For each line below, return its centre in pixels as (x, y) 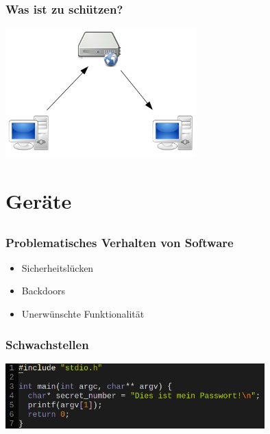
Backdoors (44, 291)
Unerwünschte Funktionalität (83, 314)
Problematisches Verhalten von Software (120, 242)
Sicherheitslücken (58, 267)
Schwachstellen (47, 344)
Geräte (39, 200)
